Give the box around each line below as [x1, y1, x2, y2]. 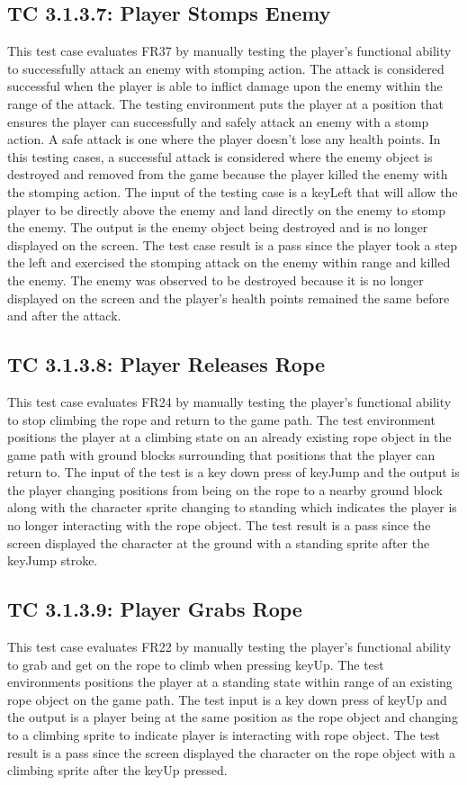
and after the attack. [7, 306, 121, 325]
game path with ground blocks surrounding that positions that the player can [7, 445, 436, 464]
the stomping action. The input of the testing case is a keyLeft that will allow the [7, 182, 458, 201]
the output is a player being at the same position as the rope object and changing [7, 708, 458, 726]
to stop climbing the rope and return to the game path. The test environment [7, 410, 436, 429]
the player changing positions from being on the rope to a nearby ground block [7, 480, 443, 499]
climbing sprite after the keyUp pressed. [7, 761, 228, 780]
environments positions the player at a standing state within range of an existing [7, 672, 453, 691]
